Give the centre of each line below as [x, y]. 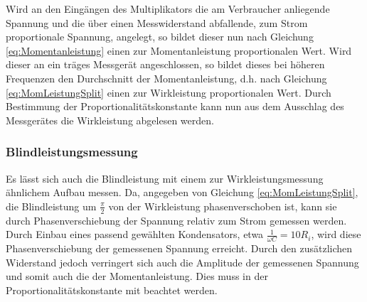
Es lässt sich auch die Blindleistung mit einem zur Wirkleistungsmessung [165, 178]
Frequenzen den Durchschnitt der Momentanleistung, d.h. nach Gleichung [166, 78]
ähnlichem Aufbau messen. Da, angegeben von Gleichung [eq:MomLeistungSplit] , [182, 192]
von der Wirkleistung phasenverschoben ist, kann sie [223, 206]
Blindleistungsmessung [72, 152]
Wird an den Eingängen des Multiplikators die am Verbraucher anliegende [168, 9]
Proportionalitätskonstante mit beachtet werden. [112, 290]
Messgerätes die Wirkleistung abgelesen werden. [110, 120]
